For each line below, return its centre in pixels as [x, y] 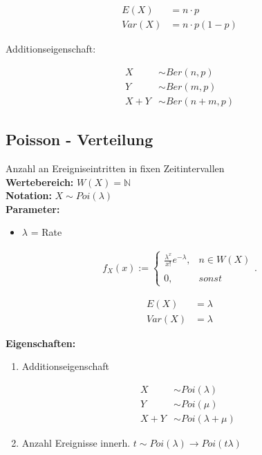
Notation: [29, 195]
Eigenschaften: [41, 343]
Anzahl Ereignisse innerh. [76, 442]
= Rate [46, 232]
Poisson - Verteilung [79, 139]
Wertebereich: [40, 182]
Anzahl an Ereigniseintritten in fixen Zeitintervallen [115, 168]
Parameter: [33, 208]
